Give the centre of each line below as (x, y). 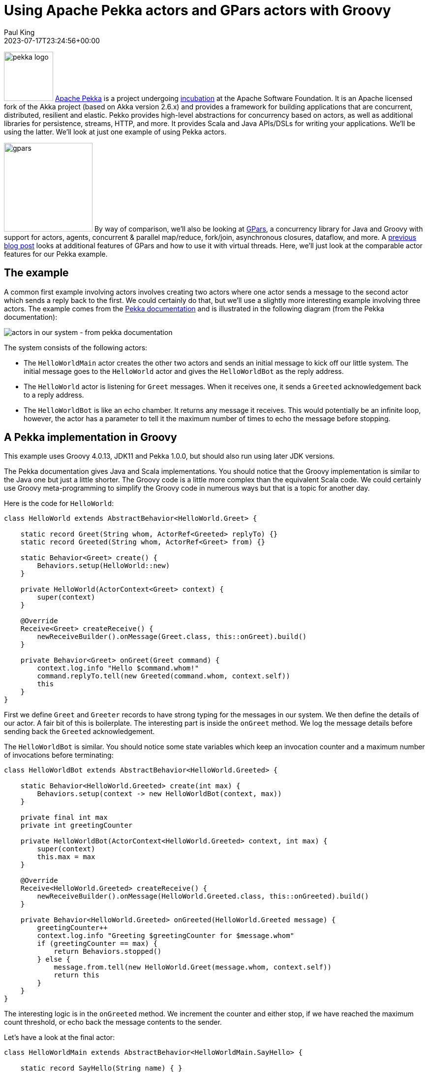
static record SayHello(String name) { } (101, 1068)
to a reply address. (54, 395)
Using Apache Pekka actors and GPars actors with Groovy (198, 10)
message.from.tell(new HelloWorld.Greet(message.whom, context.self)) (193, 967)
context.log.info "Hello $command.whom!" (118, 668)
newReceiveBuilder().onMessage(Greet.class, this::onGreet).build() (172, 637)
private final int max (64, 818)
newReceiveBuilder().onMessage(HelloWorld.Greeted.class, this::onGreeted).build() (203, 896)
